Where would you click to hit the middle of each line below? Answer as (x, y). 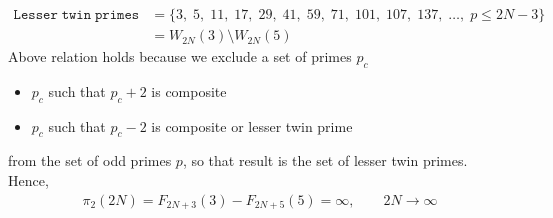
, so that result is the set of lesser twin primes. (325, 160)
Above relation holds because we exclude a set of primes (180, 56)
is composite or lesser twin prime (252, 125)
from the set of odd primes (90, 160)
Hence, (28, 180)
